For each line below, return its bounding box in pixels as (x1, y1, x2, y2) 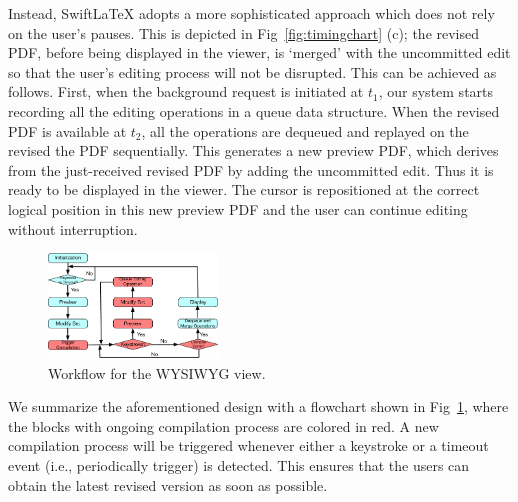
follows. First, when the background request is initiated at (8, 81, 364, 102)
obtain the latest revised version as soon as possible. (8, 474, 328, 495)
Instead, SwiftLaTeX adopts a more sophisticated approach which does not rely (8, 3, 495, 23)
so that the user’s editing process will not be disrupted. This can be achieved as (8, 61, 497, 82)
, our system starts (378, 81, 494, 102)
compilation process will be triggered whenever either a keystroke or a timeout (8, 435, 489, 456)
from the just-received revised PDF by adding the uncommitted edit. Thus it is (8, 159, 494, 180)
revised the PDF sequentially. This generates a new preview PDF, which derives (8, 140, 499, 161)
